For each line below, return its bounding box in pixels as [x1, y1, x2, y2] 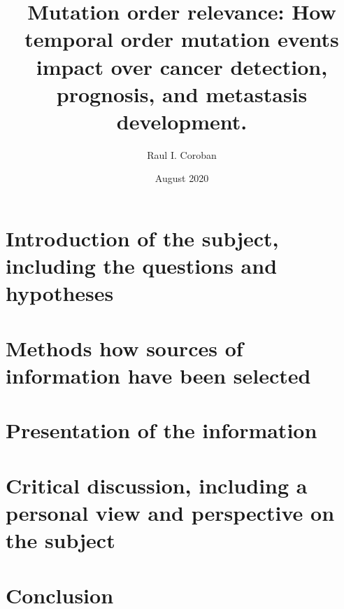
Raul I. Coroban [147, 147, 217, 162]
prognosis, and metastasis [56, 79, 308, 108]
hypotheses [6, 279, 114, 307]
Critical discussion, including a [6, 470, 308, 499]
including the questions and [6, 251, 278, 280]
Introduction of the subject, [6, 224, 279, 253]
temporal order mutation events [24, 24, 339, 53]
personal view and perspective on [6, 498, 335, 526]
